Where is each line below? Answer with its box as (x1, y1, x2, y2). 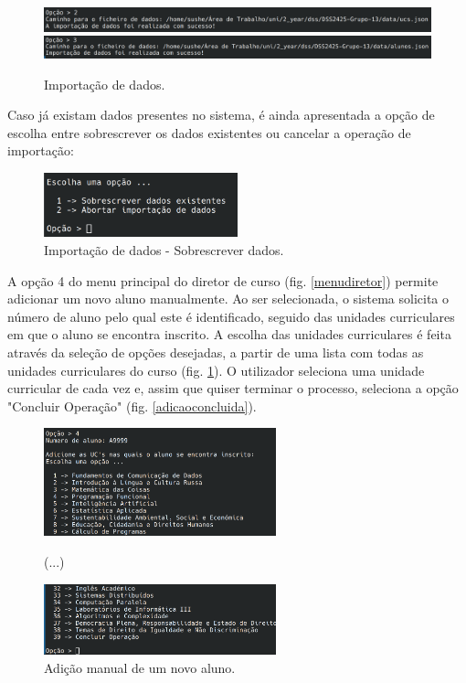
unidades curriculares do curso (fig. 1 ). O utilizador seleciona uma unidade (7, 360, 425, 379)
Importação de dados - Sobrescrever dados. (44, 240, 284, 260)
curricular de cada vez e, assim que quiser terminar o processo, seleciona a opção (7, 379, 459, 398)
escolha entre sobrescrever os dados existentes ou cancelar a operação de (7, 123, 411, 142)
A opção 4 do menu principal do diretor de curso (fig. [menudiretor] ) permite (7, 271, 439, 290)
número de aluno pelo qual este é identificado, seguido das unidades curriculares (7, 306, 455, 325)
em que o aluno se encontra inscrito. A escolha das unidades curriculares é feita (7, 325, 451, 344)
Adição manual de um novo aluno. (44, 658, 236, 678)
